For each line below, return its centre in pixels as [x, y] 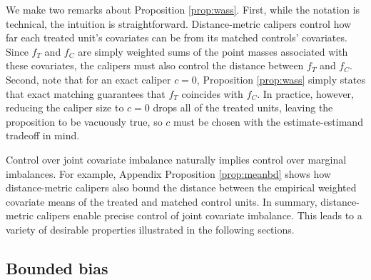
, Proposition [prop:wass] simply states [281, 79]
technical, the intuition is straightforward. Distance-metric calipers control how [179, 23]
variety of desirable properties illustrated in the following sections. [150, 229]
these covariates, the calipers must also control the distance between [155, 65]
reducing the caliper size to [65, 107]
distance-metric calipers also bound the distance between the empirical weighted [181, 187]
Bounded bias [57, 267]
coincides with [212, 93]
